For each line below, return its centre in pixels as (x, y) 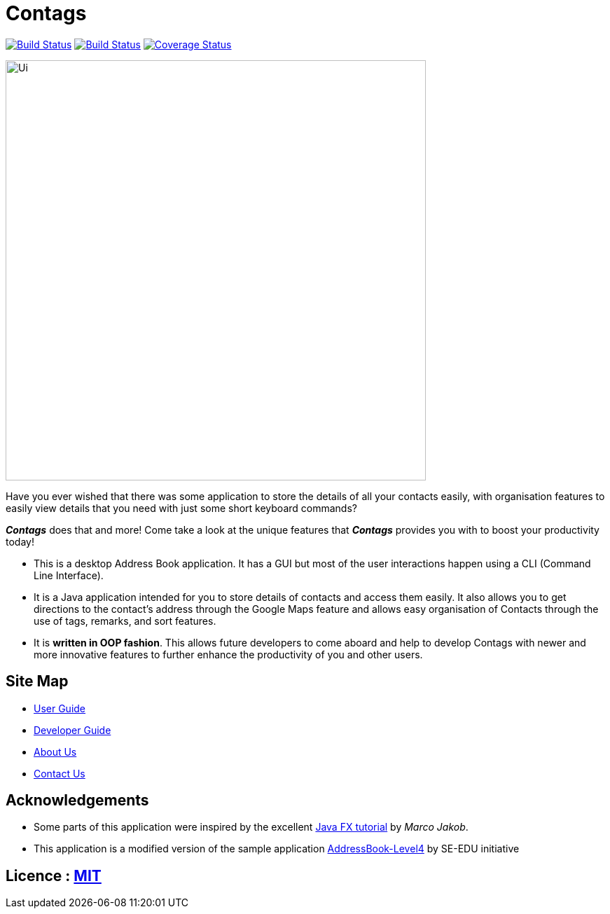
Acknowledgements (77, 801)
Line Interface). (69, 575)
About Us (55, 752)
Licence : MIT (54, 875)
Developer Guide (72, 730)
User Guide (60, 708)
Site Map (37, 681)
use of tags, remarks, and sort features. (125, 621)
